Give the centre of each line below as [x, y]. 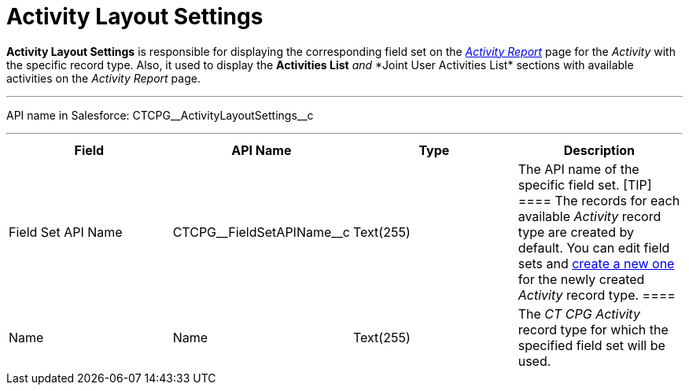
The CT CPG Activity [579, 314]
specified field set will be [591, 345]
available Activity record [590, 216]
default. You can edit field [594, 247]
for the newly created [581, 279]
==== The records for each [599, 200]
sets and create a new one [596, 263]
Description [599, 150]
